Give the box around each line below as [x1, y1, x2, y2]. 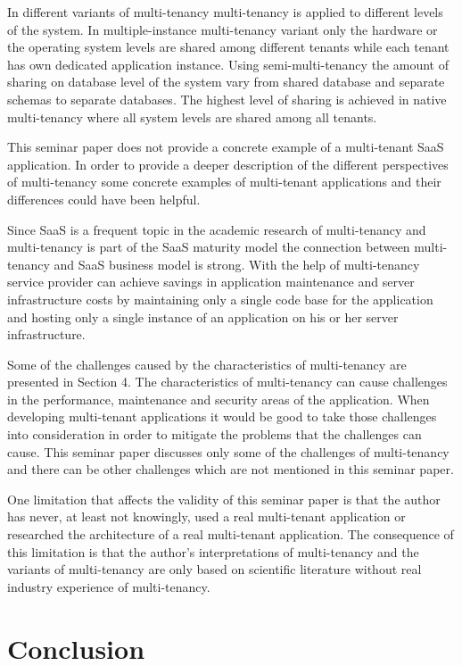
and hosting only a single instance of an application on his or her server [7, 307, 399, 326]
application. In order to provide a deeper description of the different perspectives [7, 154, 449, 173]
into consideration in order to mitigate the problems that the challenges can [7, 425, 422, 444]
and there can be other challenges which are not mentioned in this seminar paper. [7, 460, 454, 479]
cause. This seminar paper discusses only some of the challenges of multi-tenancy [7, 442, 450, 461]
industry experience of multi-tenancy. [7, 577, 210, 595]
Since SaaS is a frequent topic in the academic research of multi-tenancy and [7, 220, 426, 238]
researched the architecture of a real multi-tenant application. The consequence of [7, 525, 454, 544]
